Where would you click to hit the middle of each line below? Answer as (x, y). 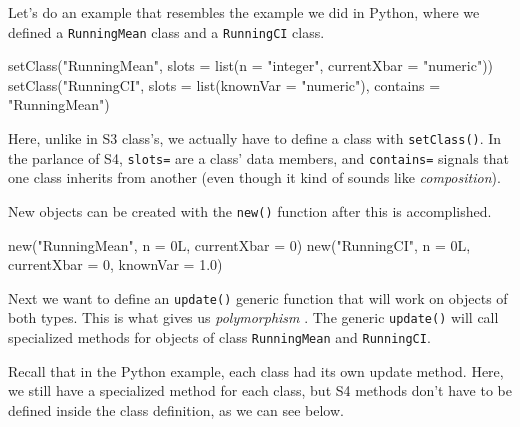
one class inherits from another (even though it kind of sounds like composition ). (254, 177)
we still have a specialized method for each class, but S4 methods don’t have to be (260, 390)
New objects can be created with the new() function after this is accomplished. (250, 210)
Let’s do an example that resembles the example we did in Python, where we (244, 12)
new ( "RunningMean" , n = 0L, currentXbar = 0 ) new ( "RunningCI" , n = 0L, (239, 244)
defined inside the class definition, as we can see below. (176, 409)
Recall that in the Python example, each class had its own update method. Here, (256, 370)
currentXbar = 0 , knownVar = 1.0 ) (115, 264)
